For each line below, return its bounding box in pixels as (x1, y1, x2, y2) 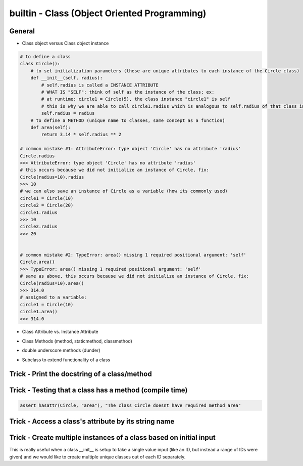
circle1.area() (20, 309, 58, 315)
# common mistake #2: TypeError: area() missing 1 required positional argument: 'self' (20, 252, 247, 258)
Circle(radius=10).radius (20, 174, 84, 180)
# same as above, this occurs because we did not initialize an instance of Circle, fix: (20, 273, 249, 279)
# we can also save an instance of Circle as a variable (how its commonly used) (20, 188, 228, 194)
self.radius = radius (41, 110, 95, 116)
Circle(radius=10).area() (20, 280, 84, 286)
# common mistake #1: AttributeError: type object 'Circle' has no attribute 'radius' (20, 146, 241, 152)
